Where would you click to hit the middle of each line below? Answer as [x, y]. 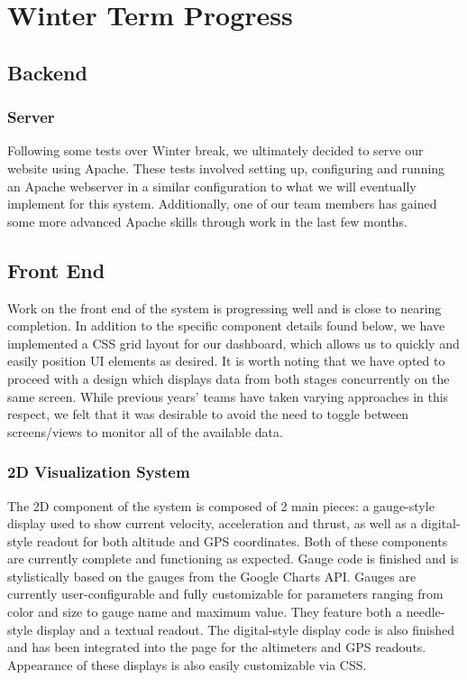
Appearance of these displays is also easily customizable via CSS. [187, 664]
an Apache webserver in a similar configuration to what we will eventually [212, 186]
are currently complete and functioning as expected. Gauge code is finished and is [233, 559]
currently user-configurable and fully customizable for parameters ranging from [225, 594]
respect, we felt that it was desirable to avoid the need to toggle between [208, 414]
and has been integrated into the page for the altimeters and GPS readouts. [217, 647]
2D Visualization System [99, 472]
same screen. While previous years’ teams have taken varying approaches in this [228, 396]
